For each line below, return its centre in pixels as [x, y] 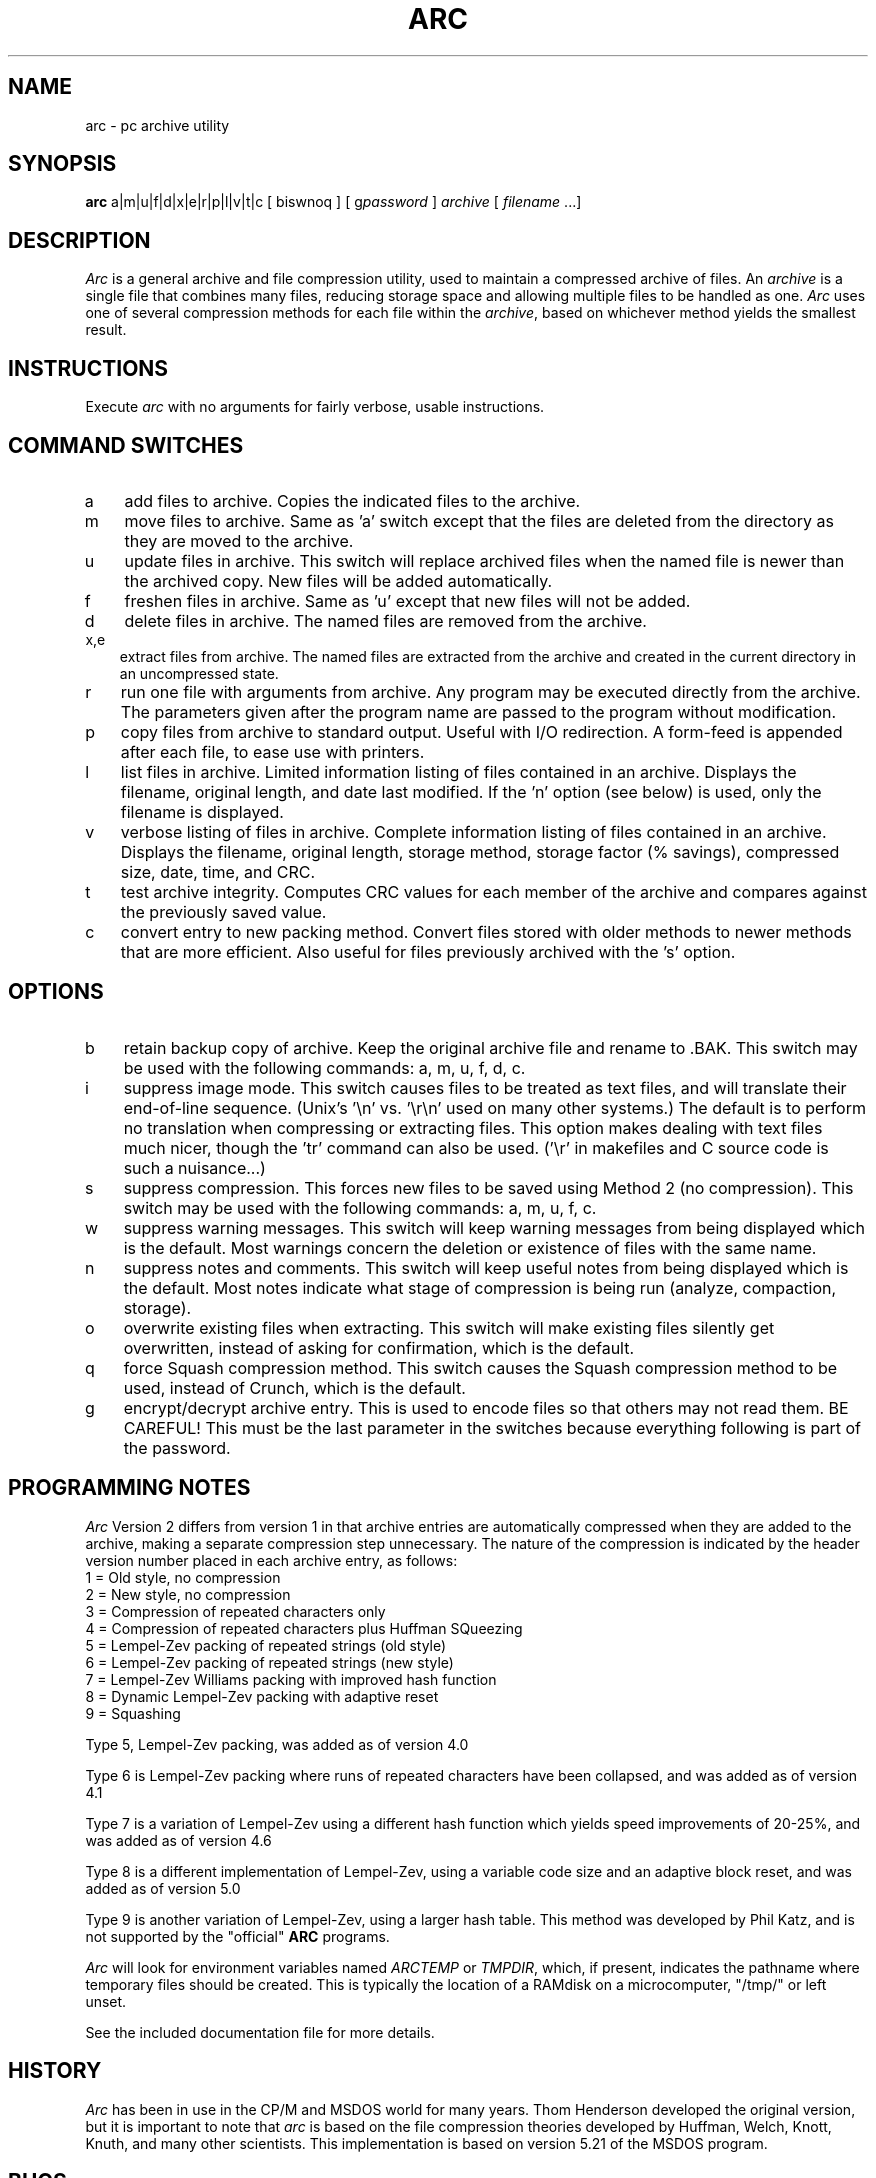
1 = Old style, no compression [183, 1577]
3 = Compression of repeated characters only [235, 1611]
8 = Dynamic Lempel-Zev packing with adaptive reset [262, 1696]
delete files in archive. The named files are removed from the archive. [385, 620]
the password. [177, 1447]
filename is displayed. [202, 811]
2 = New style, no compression [188, 1594]
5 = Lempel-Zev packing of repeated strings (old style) [266, 1645]
